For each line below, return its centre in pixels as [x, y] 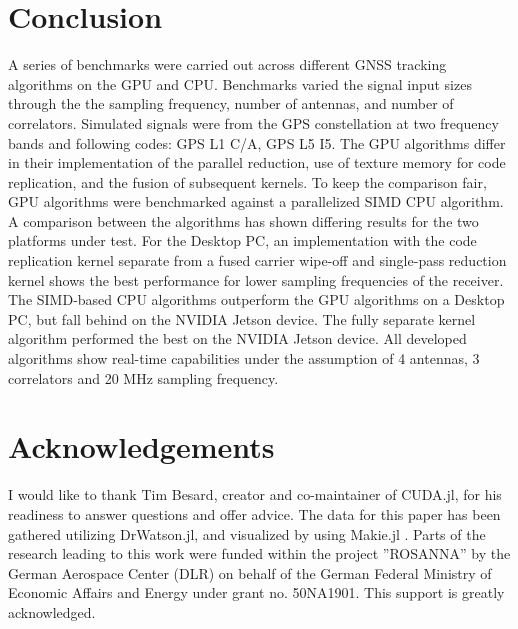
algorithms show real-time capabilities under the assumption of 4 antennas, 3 [244, 358]
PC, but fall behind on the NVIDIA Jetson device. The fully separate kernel [242, 318]
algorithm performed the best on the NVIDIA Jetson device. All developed [237, 338]
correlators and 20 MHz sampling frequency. [143, 377]
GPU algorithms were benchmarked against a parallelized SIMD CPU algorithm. [256, 201]
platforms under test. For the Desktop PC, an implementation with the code [242, 240]
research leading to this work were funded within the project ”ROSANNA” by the [259, 553]
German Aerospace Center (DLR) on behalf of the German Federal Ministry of [250, 572]
